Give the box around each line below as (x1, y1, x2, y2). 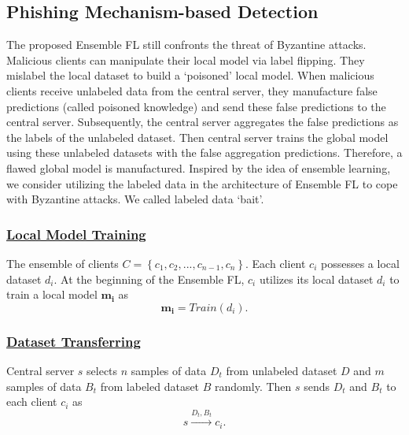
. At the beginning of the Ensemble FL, (53, 270, 245, 287)
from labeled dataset (100, 377, 200, 394)
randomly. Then (215, 377, 292, 394)
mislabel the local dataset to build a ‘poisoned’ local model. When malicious (6, 67, 374, 84)
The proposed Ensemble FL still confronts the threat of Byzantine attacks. (6, 36, 367, 53)
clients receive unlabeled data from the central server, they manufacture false (6, 82, 378, 99)
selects (87, 362, 118, 378)
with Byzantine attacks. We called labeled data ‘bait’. (6, 191, 264, 207)
